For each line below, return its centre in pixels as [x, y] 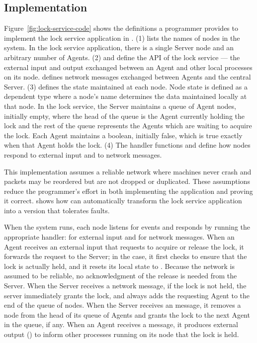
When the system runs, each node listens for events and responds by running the [127, 227]
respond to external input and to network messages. [83, 154]
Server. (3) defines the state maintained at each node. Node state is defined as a [126, 86]
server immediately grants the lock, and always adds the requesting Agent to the [127, 295]
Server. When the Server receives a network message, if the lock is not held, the [125, 286]
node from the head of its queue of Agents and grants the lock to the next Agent [127, 314]
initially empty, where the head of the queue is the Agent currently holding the [124, 116]
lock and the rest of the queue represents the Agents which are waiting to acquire [128, 126]
